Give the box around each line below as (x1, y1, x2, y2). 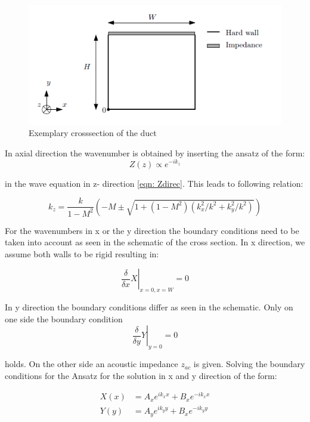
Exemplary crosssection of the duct (29, 127, 157, 139)
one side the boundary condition (5, 312, 123, 325)
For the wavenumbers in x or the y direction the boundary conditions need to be (5, 224, 299, 236)
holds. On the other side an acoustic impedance (5, 358, 178, 370)
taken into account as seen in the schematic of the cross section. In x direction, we (5, 236, 305, 248)
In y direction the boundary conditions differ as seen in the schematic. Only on (5, 301, 293, 313)
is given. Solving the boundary (193, 358, 305, 370)
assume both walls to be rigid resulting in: (5, 247, 159, 260)
